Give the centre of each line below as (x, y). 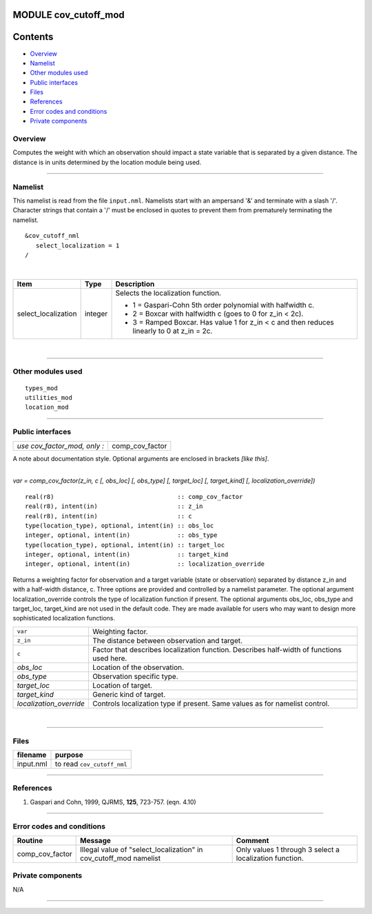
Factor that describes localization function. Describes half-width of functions (217, 649)
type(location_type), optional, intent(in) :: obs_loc (120, 525)
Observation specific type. (135, 676)
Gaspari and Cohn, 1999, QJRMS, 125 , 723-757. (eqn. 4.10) (113, 802)
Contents (33, 37)
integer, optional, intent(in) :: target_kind (127, 555)
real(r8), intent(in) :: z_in (114, 506)
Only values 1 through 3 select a (288, 849)
